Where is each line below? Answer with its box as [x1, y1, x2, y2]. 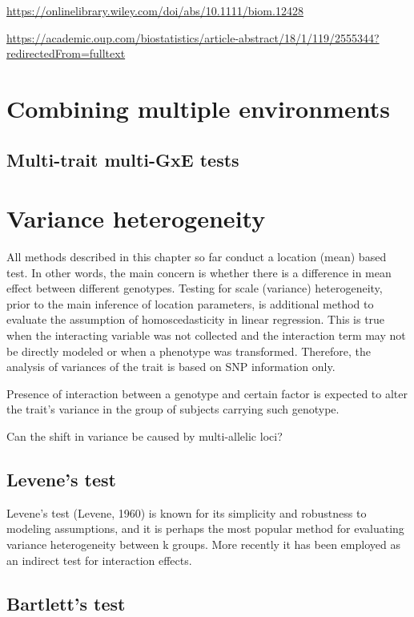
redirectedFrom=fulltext [6, 45, 126, 62]
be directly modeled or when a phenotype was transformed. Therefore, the [6, 342, 371, 359]
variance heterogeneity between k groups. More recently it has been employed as [6, 535, 400, 552]
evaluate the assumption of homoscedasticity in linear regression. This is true [6, 311, 385, 328]
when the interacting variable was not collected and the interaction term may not [6, 327, 406, 344]
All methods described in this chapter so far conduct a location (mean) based [6, 248, 387, 265]
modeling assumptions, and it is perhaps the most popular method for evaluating [6, 520, 404, 537]
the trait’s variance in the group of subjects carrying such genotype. [6, 401, 340, 417]
